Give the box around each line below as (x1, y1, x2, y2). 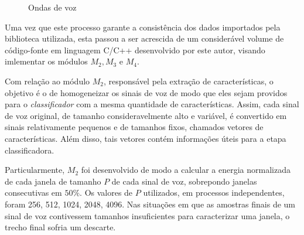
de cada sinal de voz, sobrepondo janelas (111, 175, 257, 187)
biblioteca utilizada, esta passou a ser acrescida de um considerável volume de (5, 32, 284, 45)
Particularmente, (5, 164, 65, 176)
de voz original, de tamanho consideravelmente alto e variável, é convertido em (5, 109, 287, 121)
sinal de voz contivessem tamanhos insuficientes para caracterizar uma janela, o (5, 209, 290, 222)
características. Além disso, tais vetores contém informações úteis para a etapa (5, 132, 286, 144)
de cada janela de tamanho (5, 175, 101, 187)
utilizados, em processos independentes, (143, 186, 285, 199)
